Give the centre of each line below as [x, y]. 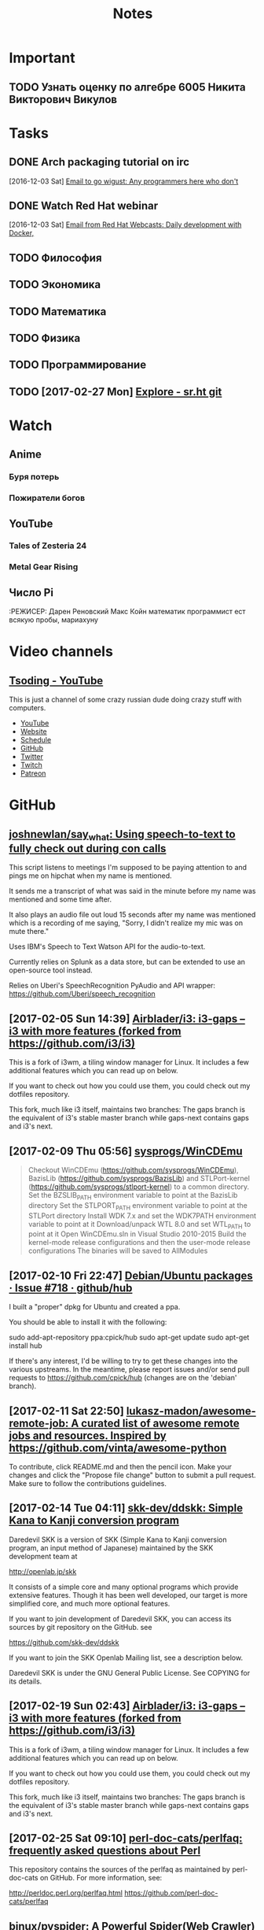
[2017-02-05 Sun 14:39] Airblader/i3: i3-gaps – [127, 1019]
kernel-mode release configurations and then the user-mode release [139, 1243]
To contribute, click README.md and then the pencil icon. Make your [121, 1467]
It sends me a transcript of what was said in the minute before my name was [132, 891]
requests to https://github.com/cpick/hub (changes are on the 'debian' [123, 1378]
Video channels [61, 652]
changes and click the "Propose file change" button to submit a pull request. [132, 1475]
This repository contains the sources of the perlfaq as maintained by [120, 1869]
